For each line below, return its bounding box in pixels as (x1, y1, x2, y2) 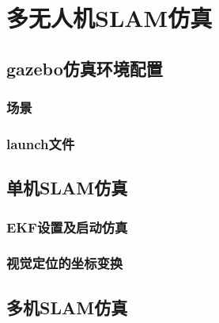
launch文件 (6, 133, 75, 153)
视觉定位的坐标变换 (6, 253, 123, 273)
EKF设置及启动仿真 (6, 217, 128, 236)
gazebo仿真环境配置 (6, 56, 163, 80)
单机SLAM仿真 (6, 175, 128, 200)
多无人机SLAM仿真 (6, 2, 213, 34)
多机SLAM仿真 (6, 294, 128, 319)
